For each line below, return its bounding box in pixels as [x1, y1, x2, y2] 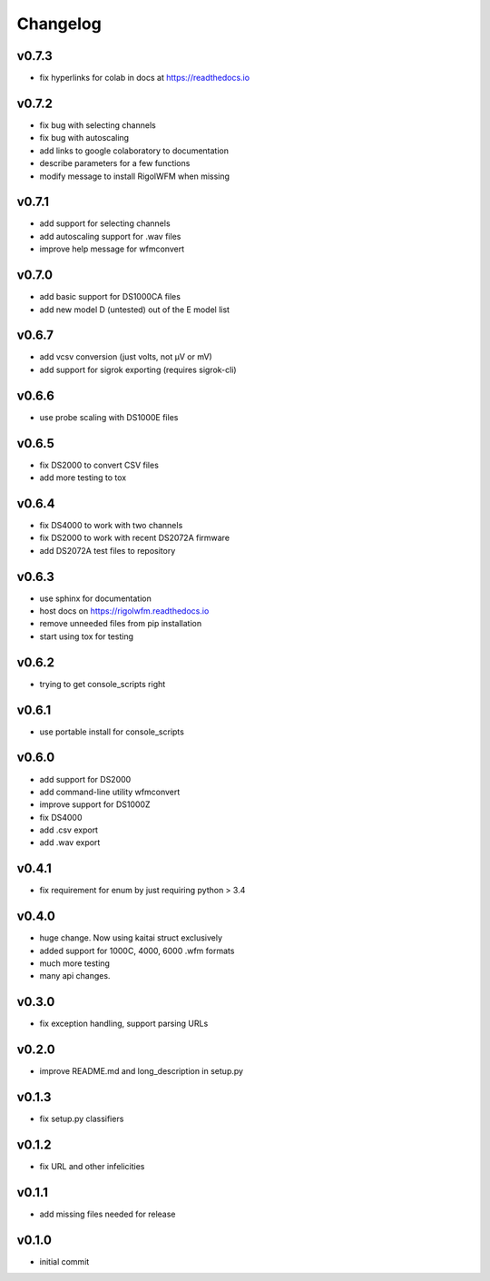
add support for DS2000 [39, 774, 132, 784]
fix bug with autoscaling [39, 133, 130, 143]
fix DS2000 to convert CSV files [39, 459, 159, 470]
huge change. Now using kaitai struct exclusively [39, 932, 222, 943]
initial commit [39, 1256, 90, 1266]
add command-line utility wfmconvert [39, 786, 181, 797]
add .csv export [39, 824, 99, 835]
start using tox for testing [39, 631, 134, 642]
